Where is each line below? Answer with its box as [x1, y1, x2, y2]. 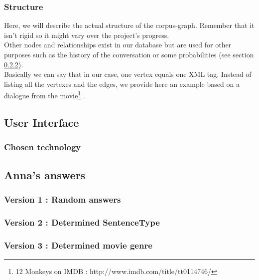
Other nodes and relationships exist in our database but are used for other [4, 39, 232, 50]
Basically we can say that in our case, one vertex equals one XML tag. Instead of [4, 69, 252, 79]
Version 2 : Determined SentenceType [4, 216, 160, 228]
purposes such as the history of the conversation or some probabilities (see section [4, 49, 254, 59]
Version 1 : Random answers [4, 193, 121, 205]
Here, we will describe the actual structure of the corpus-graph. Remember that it [4, 20, 255, 30]
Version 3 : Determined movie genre [4, 239, 152, 251]
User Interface [4, 115, 79, 130]
